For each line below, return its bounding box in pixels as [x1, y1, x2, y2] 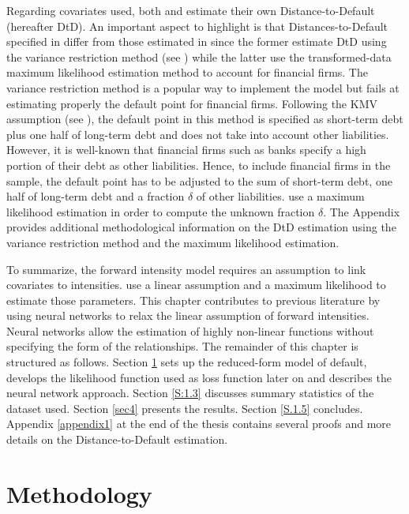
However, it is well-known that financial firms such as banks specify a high [6, 141, 366, 158]
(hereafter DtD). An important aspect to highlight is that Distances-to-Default [6, 17, 388, 34]
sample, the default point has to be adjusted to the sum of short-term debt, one [6, 172, 392, 189]
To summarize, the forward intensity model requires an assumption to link [6, 261, 366, 277]
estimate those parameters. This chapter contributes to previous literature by [6, 291, 381, 308]
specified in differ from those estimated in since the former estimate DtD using [6, 33, 387, 50]
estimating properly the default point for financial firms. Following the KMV [6, 95, 377, 111]
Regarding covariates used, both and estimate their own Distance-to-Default [6, 2, 375, 18]
